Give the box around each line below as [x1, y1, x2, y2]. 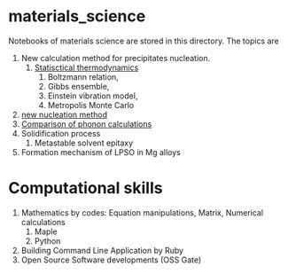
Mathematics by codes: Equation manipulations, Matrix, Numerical [20, 207, 263, 218]
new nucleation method [20, 109, 108, 120]
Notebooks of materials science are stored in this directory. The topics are [8, 35, 280, 46]
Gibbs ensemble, [47, 81, 110, 91]
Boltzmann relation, [47, 71, 119, 82]
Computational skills [8, 178, 163, 199]
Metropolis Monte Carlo [47, 99, 135, 110]
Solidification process [20, 128, 101, 138]
